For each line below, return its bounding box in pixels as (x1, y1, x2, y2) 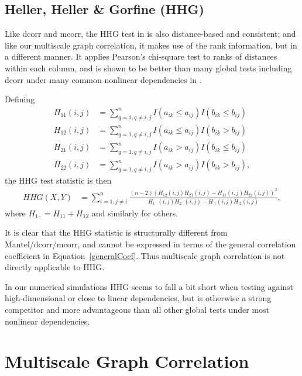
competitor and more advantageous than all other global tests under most (5, 303, 269, 316)
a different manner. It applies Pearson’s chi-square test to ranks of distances (5, 50, 277, 63)
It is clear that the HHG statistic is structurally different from (5, 226, 228, 239)
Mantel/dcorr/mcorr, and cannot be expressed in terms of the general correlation (5, 238, 296, 250)
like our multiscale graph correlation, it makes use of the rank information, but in (5, 39, 297, 51)
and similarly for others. (91, 206, 179, 219)
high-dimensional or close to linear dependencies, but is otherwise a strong (5, 292, 272, 304)
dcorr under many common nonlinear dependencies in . (5, 73, 202, 85)
